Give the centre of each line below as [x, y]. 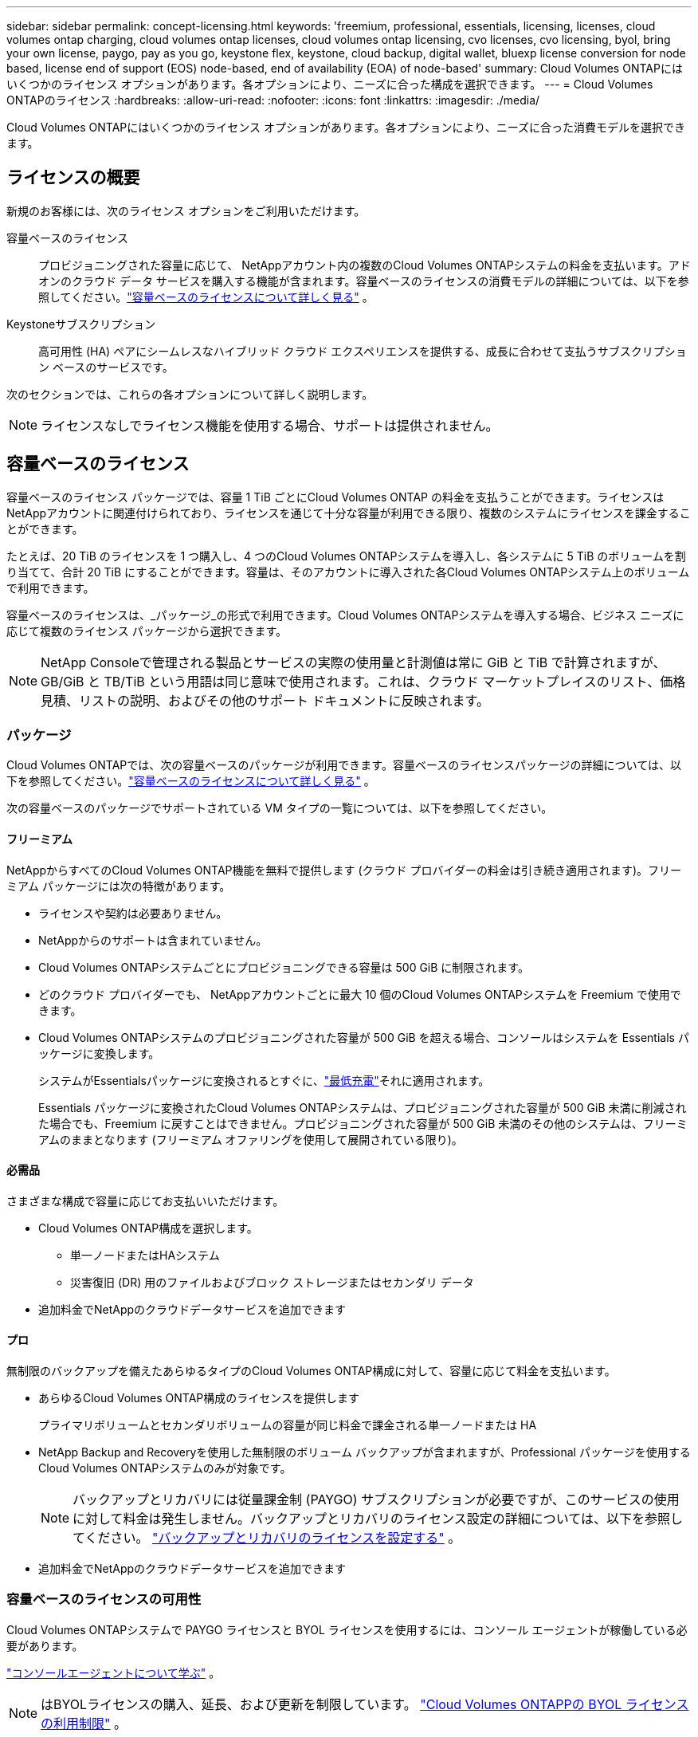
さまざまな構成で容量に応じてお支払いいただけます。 [145, 1201]
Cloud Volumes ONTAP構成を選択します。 [148, 1228]
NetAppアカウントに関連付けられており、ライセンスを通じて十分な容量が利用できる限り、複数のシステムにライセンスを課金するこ [349, 513]
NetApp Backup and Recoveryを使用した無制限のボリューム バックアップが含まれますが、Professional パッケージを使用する [365, 1452]
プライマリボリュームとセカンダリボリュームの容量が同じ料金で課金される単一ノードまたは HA [288, 1425]
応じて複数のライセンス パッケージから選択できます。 [147, 631]
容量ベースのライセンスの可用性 [104, 1599]
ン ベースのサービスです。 [106, 367]
